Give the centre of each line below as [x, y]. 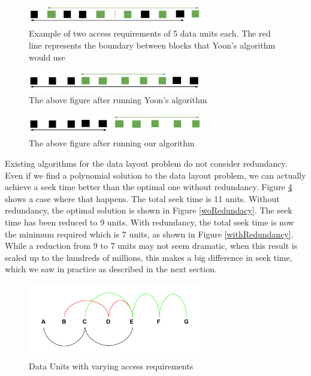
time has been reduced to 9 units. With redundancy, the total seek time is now [150, 222]
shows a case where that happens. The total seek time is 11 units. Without [142, 198]
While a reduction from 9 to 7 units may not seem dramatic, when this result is [151, 246]
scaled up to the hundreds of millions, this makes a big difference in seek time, [149, 257]
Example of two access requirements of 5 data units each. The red [150, 33]
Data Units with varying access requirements [111, 366]
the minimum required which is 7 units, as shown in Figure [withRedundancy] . [149, 234]
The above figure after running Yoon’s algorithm [118, 100]
